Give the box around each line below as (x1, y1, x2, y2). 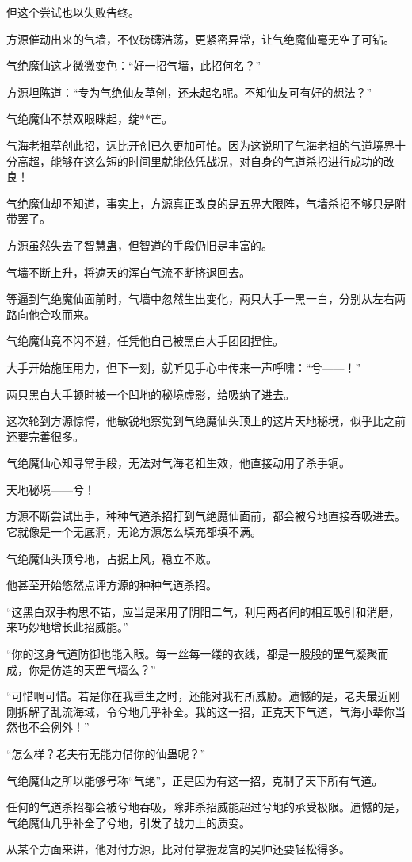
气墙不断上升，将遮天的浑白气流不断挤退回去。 (6, 263, 250, 280)
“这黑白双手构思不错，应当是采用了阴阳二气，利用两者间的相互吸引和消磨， (6, 603, 400, 619)
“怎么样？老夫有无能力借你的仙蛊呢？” (6, 745, 206, 761)
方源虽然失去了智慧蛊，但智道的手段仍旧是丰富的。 (6, 236, 273, 253)
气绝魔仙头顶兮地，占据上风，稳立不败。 (6, 550, 217, 566)
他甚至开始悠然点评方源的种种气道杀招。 (6, 577, 217, 593)
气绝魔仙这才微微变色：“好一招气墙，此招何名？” (6, 57, 261, 74)
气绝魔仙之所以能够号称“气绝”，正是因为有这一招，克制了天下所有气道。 (6, 772, 383, 788)
